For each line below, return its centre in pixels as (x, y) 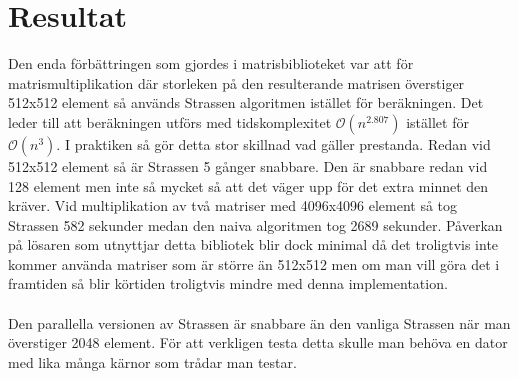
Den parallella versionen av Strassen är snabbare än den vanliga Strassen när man (259, 322)
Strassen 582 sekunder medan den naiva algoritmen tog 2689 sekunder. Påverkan (255, 224)
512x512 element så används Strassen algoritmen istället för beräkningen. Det (246, 102)
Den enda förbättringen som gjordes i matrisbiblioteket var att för (211, 63)
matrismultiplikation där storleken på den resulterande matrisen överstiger (236, 82)
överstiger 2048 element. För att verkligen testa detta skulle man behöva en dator (258, 342)
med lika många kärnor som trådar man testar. (152, 361)
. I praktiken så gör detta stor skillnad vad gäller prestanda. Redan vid (273, 143)
